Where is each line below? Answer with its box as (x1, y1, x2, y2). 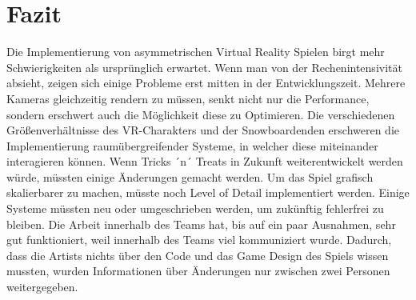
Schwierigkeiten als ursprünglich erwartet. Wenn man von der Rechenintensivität (6, 58, 402, 75)
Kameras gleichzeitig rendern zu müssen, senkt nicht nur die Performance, (6, 90, 370, 106)
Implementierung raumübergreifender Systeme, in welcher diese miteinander (6, 137, 378, 154)
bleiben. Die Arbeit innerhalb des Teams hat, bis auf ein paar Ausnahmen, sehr (6, 215, 396, 232)
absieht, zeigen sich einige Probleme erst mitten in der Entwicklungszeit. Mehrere (6, 74, 406, 91)
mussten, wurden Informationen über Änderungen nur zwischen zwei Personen (6, 262, 390, 279)
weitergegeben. (6, 278, 78, 295)
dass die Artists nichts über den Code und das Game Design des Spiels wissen (6, 246, 389, 263)
